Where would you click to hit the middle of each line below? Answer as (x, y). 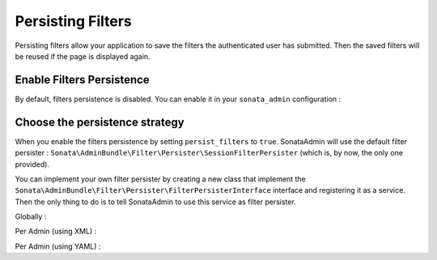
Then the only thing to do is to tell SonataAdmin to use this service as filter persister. (156, 202)
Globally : (31, 217)
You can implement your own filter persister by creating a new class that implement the (161, 179)
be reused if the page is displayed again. (83, 56)
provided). (32, 164)
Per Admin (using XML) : (56, 232)
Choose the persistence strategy (100, 122)
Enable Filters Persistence (82, 80)
